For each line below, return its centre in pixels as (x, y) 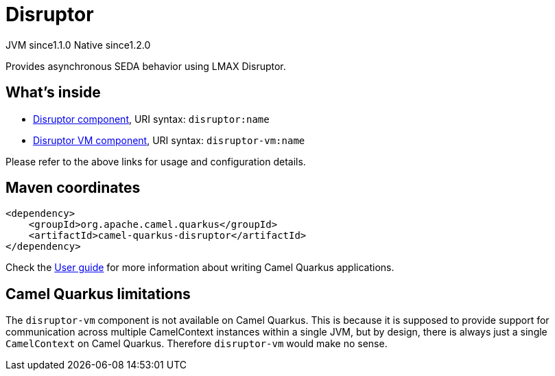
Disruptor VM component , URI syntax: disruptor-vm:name (169, 140)
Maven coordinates (73, 188)
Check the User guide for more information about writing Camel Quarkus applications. (200, 268)
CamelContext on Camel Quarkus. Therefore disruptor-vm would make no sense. (197, 344)
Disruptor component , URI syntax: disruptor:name (151, 119)
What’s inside (53, 93)
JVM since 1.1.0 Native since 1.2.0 (78, 45)
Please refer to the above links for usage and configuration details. (156, 161)
